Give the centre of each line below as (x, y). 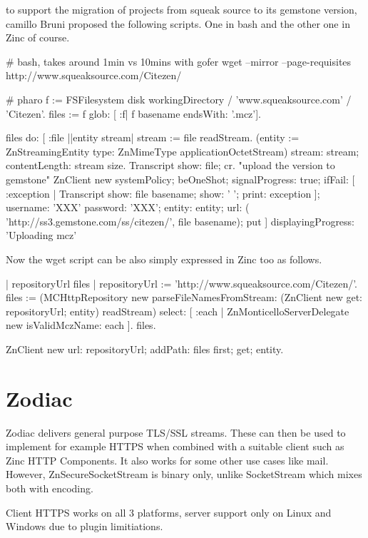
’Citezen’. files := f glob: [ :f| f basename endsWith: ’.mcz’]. (134, 113)
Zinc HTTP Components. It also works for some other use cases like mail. (167, 460)
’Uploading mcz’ (41, 235)
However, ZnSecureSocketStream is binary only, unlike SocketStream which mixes (184, 474)
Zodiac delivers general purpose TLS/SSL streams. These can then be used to (176, 432)
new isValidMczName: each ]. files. (81, 325)
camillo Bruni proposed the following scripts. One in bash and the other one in (178, 23)
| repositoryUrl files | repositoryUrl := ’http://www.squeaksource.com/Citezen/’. (182, 283)
